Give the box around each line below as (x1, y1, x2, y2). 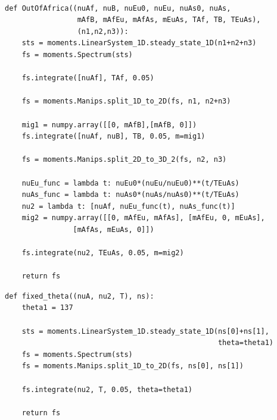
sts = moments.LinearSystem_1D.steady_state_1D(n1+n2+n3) (21, 39, 257, 48)
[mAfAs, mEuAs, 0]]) (73, 225, 154, 234)
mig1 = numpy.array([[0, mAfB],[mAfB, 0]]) (21, 120, 197, 129)
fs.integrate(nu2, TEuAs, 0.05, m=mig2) (21, 249, 184, 258)
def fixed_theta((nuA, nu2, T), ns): (5, 292, 154, 300)
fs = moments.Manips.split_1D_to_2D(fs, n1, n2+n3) (21, 97, 231, 106)
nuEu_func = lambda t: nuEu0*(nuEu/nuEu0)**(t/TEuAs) (21, 178, 239, 187)
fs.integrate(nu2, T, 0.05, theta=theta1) (21, 385, 192, 394)
